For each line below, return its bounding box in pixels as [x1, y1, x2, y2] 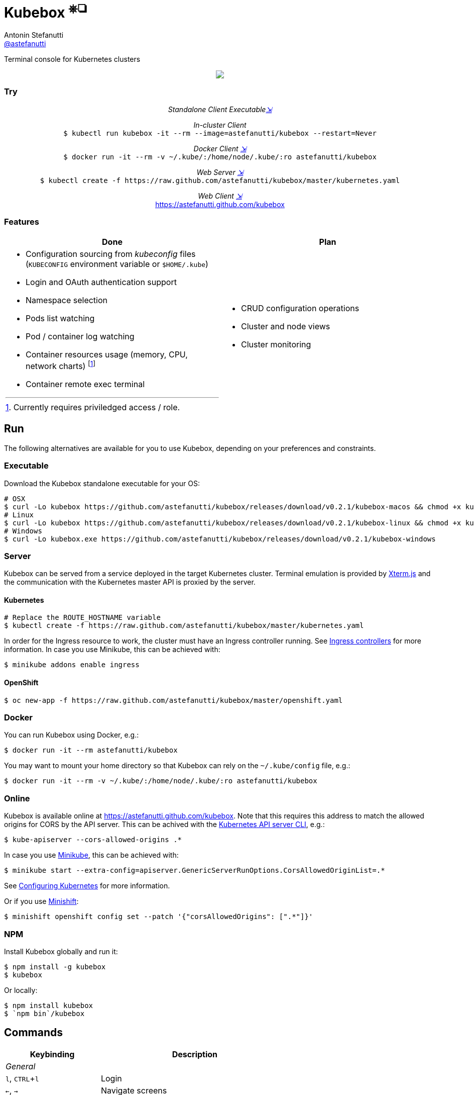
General [6, 1061, 36, 1071]
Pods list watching [26, 313, 95, 323]
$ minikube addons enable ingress [4, 661, 140, 669]
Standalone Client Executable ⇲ [168, 105, 272, 114]
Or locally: [4, 985, 38, 994]
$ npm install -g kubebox [4, 962, 106, 971]
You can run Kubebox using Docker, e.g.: [4, 731, 139, 740]
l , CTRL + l [6, 1073, 39, 1083]
